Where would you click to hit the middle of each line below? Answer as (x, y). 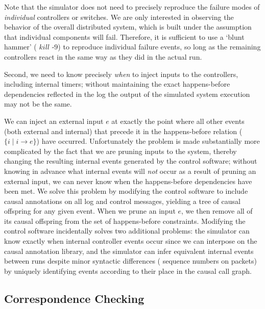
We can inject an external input (54, 121)
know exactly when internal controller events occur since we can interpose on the (131, 241)
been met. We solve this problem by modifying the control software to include (126, 191)
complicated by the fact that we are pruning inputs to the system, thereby (121, 151)
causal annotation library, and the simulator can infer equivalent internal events (129, 251)
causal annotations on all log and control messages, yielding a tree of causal (122, 201)
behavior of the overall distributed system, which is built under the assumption (128, 27)
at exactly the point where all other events (178, 121)
